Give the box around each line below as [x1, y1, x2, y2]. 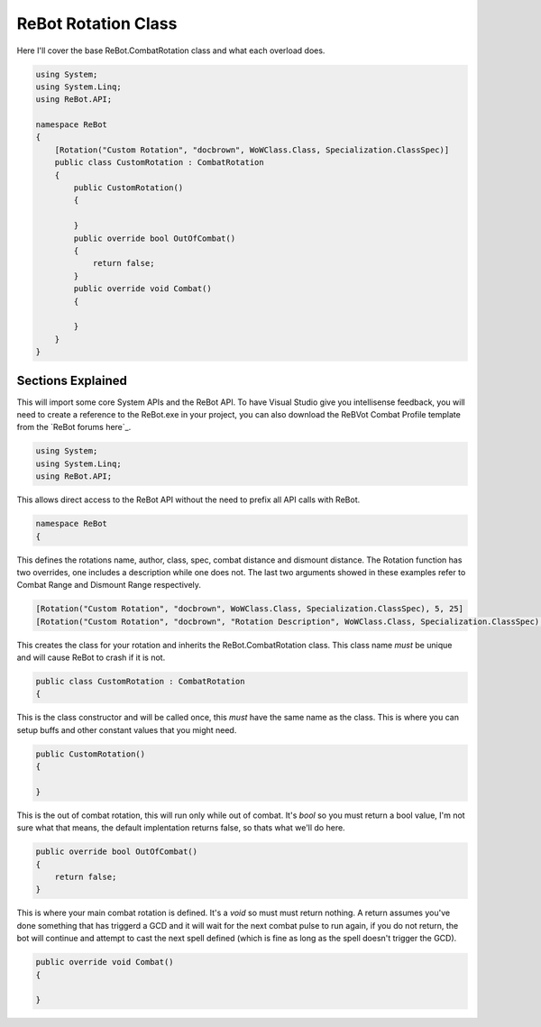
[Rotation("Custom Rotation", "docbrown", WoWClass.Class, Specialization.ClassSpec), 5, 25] [35, 604, 464, 614]
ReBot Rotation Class [16, 14, 178, 33]
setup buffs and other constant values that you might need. [16, 724, 237, 735]
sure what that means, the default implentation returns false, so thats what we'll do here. [16, 822, 346, 833]
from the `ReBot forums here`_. [16, 422, 132, 433]
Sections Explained [16, 372, 128, 388]
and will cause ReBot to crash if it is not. [16, 652, 166, 663]
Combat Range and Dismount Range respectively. [16, 580, 202, 591]
